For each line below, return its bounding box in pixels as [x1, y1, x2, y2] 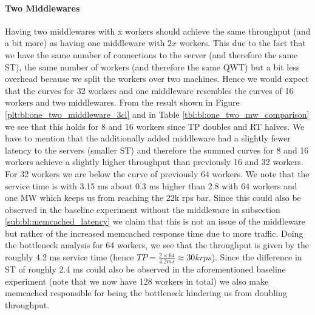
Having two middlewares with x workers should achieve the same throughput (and [5, 24, 311, 37]
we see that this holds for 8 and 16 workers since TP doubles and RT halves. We [5, 120, 305, 132]
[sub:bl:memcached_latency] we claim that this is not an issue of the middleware [5, 215, 306, 228]
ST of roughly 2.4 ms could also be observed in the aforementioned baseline [5, 262, 286, 275]
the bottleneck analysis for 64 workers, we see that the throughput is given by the [5, 239, 310, 251]
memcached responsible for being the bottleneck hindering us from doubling [5, 286, 287, 299]
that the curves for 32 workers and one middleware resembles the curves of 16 [5, 84, 294, 97]
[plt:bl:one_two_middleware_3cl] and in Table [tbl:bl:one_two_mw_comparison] [5, 107, 310, 120]
